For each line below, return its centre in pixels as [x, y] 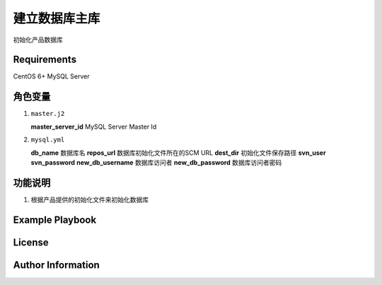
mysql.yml [48, 140]
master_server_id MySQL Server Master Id [94, 127]
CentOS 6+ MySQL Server [51, 76]
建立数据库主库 [57, 18]
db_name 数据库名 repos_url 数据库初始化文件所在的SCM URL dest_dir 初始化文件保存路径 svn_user [178, 153]
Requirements [45, 60]
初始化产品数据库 [38, 40]
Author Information [57, 265]
